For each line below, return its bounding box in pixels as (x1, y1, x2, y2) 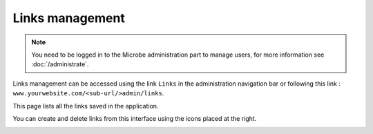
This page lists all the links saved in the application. (12, 102, 159, 110)
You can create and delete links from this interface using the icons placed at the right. (12, 114, 257, 122)
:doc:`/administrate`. (31, 60, 89, 68)
